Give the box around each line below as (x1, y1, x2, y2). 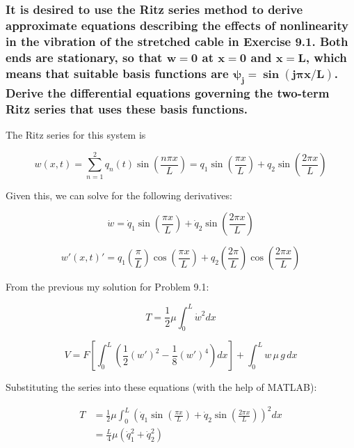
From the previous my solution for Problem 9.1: (6, 279, 209, 294)
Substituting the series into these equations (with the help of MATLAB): (6, 380, 317, 394)
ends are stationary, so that (6, 48, 163, 65)
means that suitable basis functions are (6, 64, 229, 82)
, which (305, 48, 347, 65)
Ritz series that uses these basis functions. (6, 100, 248, 117)
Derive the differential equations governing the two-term (6, 84, 330, 101)
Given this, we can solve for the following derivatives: (6, 187, 232, 202)
